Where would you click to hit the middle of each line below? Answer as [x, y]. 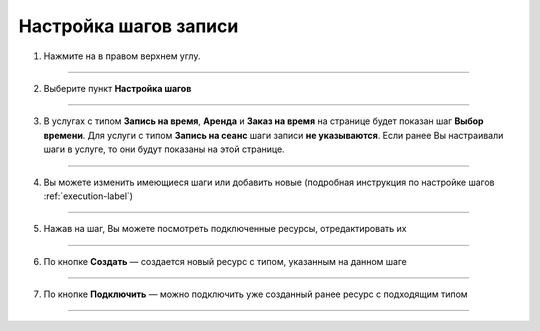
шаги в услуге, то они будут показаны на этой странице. [164, 149]
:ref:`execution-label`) [88, 196]
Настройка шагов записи [128, 26]
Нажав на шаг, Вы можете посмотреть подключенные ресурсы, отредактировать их [225, 229]
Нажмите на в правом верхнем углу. [122, 56]
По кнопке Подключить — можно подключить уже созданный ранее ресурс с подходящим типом [256, 294]
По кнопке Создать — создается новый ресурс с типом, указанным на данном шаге [225, 261]
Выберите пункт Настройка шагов [117, 88]
